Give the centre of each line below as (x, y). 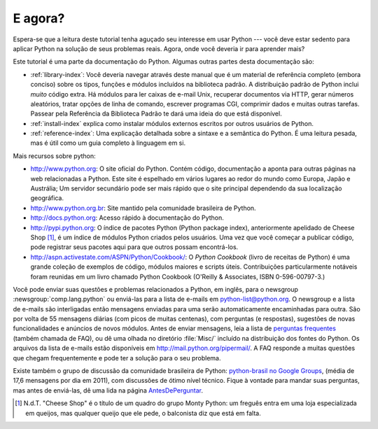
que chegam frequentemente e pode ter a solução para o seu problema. (117, 358)
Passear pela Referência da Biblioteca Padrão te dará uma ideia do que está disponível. (156, 114)
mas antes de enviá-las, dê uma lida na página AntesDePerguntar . (108, 390)
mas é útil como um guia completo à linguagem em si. (108, 143)
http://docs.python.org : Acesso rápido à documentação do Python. (127, 218)
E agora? (39, 18)
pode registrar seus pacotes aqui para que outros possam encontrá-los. (134, 247)
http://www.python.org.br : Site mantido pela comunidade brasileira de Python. (143, 208)
